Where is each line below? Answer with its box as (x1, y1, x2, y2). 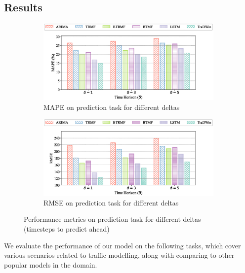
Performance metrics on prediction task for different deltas (24, 214, 201, 224)
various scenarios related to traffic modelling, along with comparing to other (4, 250, 235, 260)
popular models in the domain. (4, 259, 97, 270)
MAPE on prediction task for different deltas (43, 102, 180, 112)
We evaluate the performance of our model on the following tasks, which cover (4, 240, 241, 250)
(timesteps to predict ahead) (24, 223, 110, 234)
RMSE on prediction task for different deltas (43, 197, 179, 207)
